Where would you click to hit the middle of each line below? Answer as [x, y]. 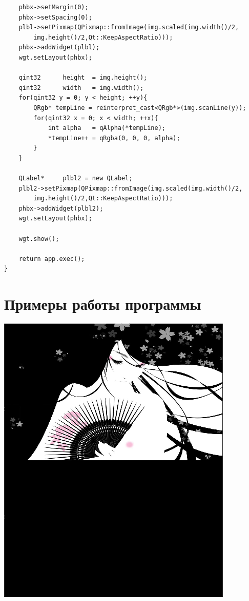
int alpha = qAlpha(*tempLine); [107, 128]
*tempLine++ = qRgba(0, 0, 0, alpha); [114, 138]
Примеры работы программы [103, 304]
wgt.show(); [39, 239]
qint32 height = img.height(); [83, 78]
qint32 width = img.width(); [81, 88]
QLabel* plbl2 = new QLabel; [76, 179]
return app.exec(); [52, 259]
